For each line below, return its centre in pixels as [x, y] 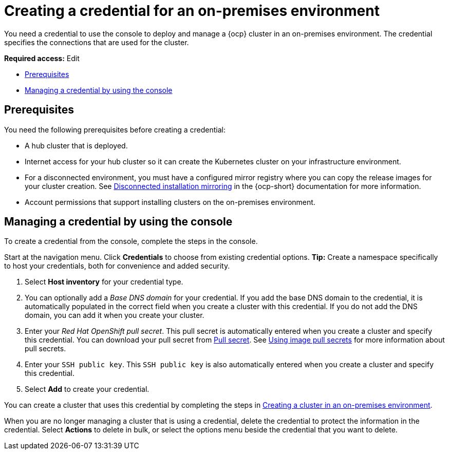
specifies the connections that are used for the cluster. [97, 42]
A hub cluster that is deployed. [76, 145]
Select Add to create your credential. [87, 389]
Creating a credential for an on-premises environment [192, 11]
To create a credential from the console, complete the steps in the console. [131, 241]
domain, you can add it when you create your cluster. [115, 315]
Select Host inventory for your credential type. [104, 282]
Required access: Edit [42, 58]
